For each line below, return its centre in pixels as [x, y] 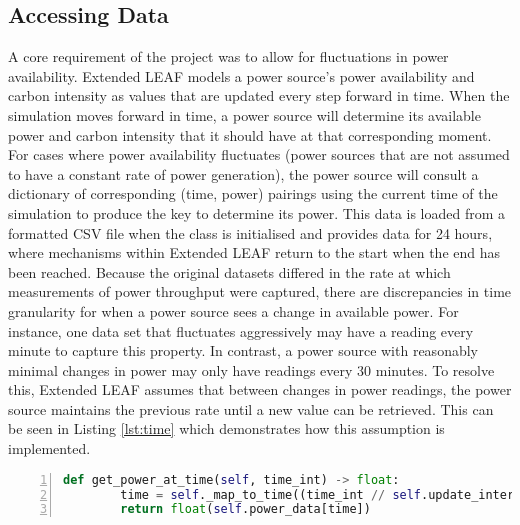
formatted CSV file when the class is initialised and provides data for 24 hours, [250, 232]
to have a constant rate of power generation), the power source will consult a [243, 173]
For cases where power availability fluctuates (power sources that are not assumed [259, 154]
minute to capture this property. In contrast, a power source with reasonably [243, 350]
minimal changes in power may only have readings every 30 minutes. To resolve [251, 369]
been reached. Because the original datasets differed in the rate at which [229, 271]
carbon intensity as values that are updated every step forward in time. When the [259, 95]
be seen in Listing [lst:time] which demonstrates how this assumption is [226, 428]
